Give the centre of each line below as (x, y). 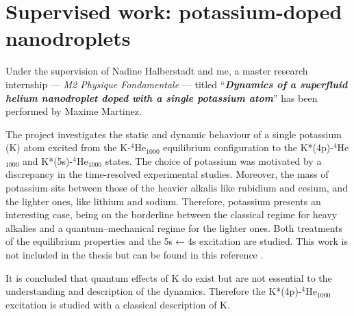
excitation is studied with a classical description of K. (118, 304)
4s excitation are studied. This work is (267, 241)
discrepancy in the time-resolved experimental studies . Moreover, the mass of (167, 174)
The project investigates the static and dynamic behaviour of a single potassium (174, 134)
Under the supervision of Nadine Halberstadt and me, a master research (157, 71)
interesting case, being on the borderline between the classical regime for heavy (172, 214)
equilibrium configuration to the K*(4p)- (248, 147)
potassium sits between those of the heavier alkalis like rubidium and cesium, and (177, 188)
